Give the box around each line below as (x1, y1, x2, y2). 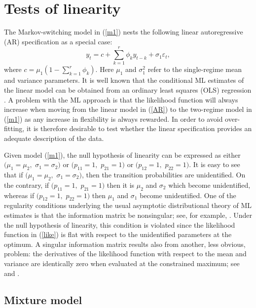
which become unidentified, (168, 179, 251, 190)
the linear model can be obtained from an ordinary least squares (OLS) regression (4, 85, 252, 95)
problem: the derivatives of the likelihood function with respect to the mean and (4, 248, 247, 259)
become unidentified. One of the (140, 190, 236, 200)
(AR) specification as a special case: (4, 36, 112, 46)
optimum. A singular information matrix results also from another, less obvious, (4, 239, 246, 249)
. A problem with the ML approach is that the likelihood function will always (4, 94, 238, 104)
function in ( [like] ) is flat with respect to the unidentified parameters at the (4, 229, 232, 240)
